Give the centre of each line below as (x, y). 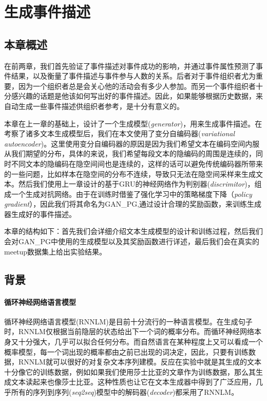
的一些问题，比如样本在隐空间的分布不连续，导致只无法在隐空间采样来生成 (130, 174)
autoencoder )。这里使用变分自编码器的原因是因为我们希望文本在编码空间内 (128, 143)
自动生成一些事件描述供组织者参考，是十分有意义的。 (94, 106)
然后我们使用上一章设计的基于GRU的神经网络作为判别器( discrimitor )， (136, 184)
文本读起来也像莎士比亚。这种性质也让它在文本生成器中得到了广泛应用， (133, 382)
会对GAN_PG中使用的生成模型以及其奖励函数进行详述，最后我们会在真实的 (132, 241)
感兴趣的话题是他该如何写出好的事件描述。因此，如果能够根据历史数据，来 (137, 96)
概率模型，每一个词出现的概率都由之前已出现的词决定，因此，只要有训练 (126, 351)
